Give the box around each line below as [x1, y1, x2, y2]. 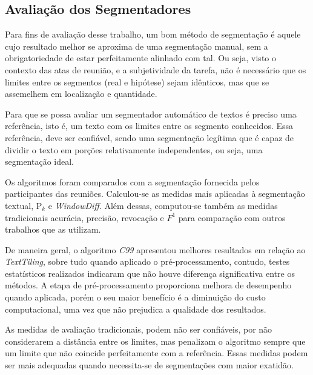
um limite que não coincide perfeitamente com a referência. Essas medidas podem [5, 347, 308, 359]
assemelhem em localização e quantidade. [5, 87, 157, 100]
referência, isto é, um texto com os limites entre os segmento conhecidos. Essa [5, 119, 294, 132]
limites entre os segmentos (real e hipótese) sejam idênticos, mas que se [5, 75, 269, 88]
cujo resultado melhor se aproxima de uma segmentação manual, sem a [5, 39, 268, 52]
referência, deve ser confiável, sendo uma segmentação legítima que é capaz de [5, 131, 294, 144]
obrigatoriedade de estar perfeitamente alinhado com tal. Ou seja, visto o [5, 51, 276, 64]
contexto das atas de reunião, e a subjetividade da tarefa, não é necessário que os [5, 63, 306, 76]
